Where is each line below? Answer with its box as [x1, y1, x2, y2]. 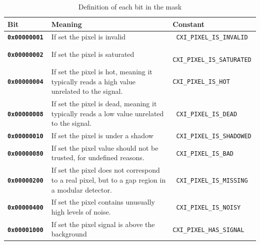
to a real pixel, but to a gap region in [51, 174, 166, 185]
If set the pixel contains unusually [51, 197, 155, 207]
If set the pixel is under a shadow [51, 130, 153, 140]
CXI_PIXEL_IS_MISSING [176, 177, 248, 184]
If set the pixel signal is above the [51, 219, 155, 229]
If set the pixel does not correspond [51, 165, 160, 175]
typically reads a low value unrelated [51, 108, 164, 118]
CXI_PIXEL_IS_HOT [172, 78, 230, 86]
